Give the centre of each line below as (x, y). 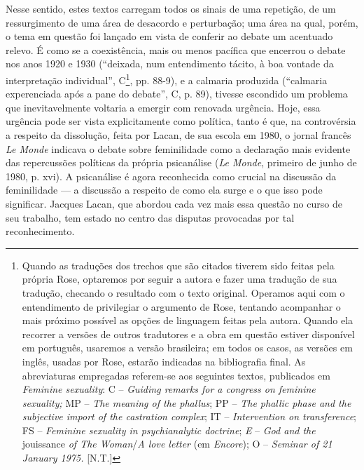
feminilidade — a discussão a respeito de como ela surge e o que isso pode (164, 190)
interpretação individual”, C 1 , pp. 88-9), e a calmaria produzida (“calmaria (167, 79)
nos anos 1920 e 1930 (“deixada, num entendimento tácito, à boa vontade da (170, 63)
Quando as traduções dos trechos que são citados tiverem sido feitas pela (178, 265)
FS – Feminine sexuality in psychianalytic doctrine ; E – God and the (169, 430)
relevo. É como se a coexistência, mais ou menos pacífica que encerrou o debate (176, 49)
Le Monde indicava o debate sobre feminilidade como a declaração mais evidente (178, 148)
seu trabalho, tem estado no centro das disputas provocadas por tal (150, 217)
